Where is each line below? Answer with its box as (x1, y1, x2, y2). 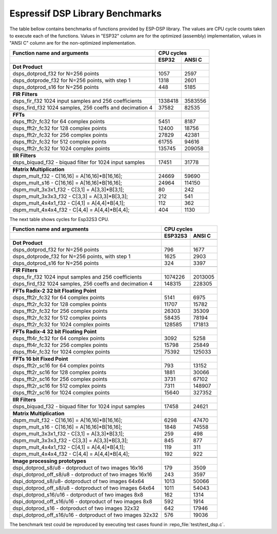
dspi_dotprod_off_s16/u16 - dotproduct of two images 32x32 (12, 511, 159, 519)
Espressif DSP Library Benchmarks (9, 8, 162, 19)
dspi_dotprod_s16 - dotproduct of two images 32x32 (12, 505, 140, 512)
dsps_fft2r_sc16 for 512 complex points (12, 382, 107, 390)
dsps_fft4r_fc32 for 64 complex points (12, 335, 105, 342)
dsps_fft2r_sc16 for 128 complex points (12, 369, 107, 376)
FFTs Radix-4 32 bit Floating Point (12, 328, 97, 335)
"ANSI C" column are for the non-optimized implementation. (9, 40, 136, 46)
